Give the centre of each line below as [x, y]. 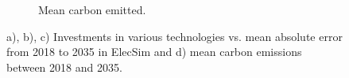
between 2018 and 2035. [64, 67]
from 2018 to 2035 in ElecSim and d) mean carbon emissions [154, 52]
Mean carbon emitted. [92, 9]
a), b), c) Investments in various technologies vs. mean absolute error [174, 36]
